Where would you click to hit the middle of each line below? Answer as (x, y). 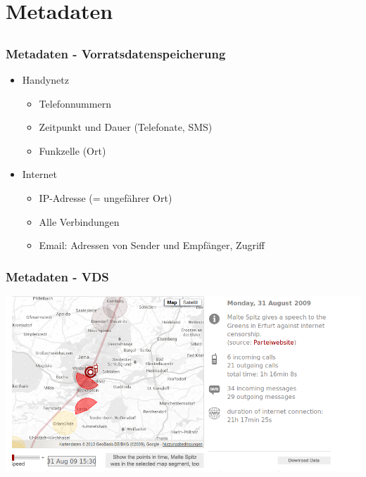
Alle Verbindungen (79, 221)
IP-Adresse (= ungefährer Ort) (106, 198)
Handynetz (45, 80)
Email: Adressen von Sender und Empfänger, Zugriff (152, 245)
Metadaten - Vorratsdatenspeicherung (116, 53)
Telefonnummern (75, 103)
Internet (39, 174)
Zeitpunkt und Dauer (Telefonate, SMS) (126, 127)
